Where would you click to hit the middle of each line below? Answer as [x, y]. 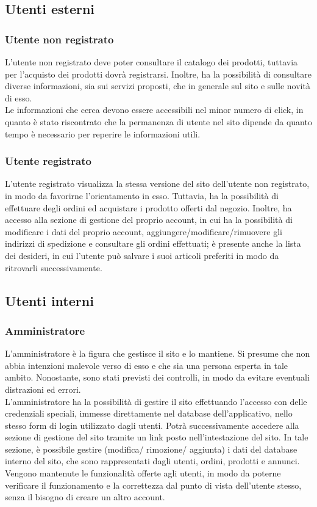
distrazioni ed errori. [43, 389]
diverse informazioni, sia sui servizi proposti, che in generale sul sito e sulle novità [158, 86]
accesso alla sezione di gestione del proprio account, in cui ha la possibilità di [149, 220]
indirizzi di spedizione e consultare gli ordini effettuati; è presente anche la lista [153, 243]
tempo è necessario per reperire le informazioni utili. [103, 133]
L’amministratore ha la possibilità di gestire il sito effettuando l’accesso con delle [156, 401]
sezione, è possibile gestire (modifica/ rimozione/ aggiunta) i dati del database [151, 449]
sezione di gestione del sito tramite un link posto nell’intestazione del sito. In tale [157, 437]
